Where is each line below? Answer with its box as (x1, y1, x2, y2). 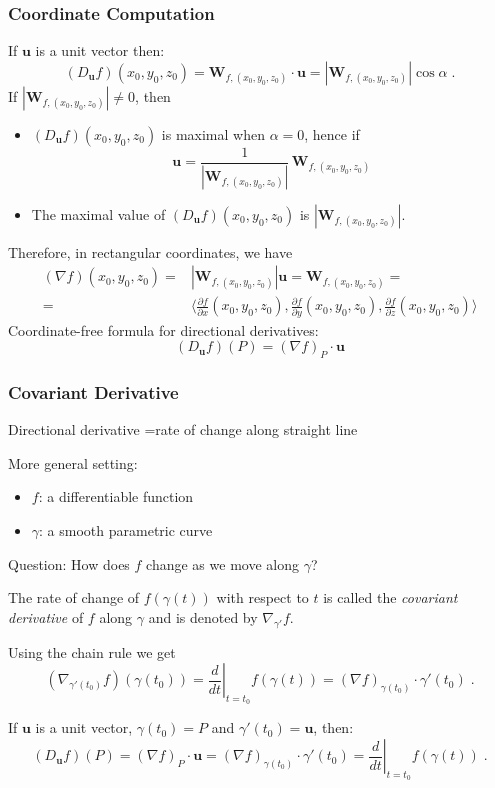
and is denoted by (148, 606, 258, 627)
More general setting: (8, 452, 138, 473)
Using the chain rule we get (8, 641, 176, 662)
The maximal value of (31, 203, 166, 224)
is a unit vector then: (35, 40, 165, 61)
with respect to (216, 587, 309, 608)
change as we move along (146, 553, 299, 574)
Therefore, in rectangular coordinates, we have (8, 241, 293, 262)
